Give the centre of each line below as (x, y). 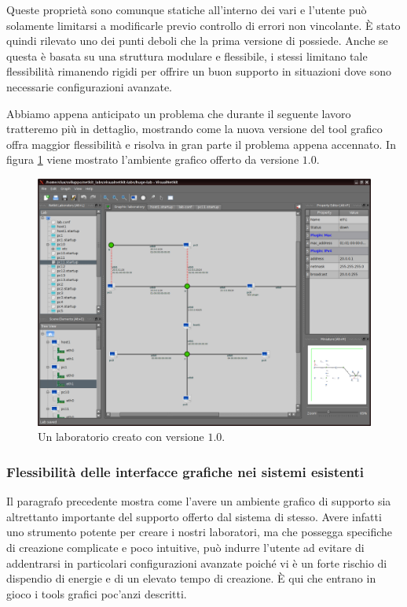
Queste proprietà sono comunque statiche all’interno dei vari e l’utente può (187, 9)
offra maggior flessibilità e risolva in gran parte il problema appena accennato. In (201, 144)
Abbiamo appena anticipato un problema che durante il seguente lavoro (179, 113)
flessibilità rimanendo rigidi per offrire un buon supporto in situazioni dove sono (199, 71)
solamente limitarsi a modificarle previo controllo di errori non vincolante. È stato (203, 25)
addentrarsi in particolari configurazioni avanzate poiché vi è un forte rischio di (197, 563)
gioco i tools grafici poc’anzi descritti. (97, 593)
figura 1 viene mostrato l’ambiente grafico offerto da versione (153, 159)
